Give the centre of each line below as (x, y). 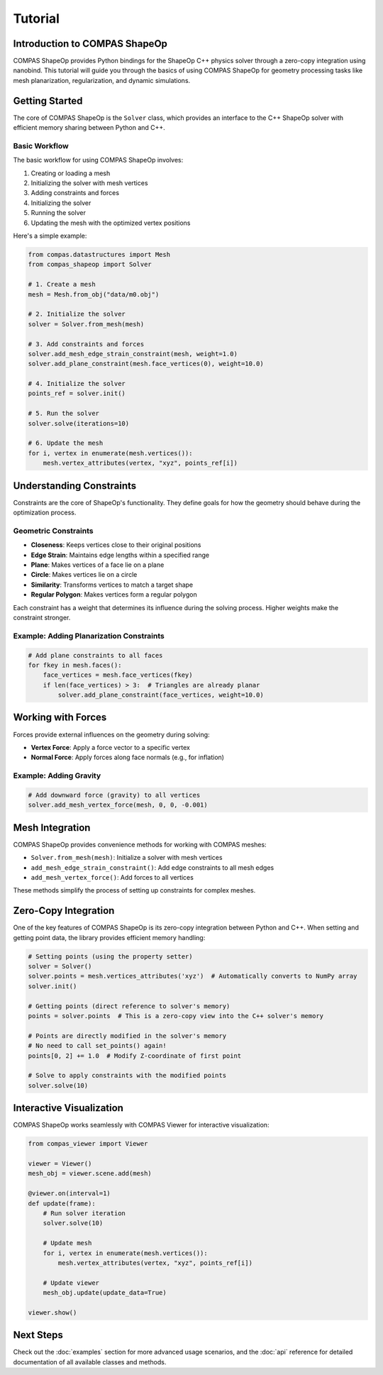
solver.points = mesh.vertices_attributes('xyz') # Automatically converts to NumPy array (193, 976)
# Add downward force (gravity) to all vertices (114, 795)
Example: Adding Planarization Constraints (89, 636)
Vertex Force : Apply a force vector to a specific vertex (111, 747)
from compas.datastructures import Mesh (99, 254)
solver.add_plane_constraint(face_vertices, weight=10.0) (161, 695)
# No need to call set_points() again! (97, 1046)
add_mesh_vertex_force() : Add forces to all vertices (112, 877)
